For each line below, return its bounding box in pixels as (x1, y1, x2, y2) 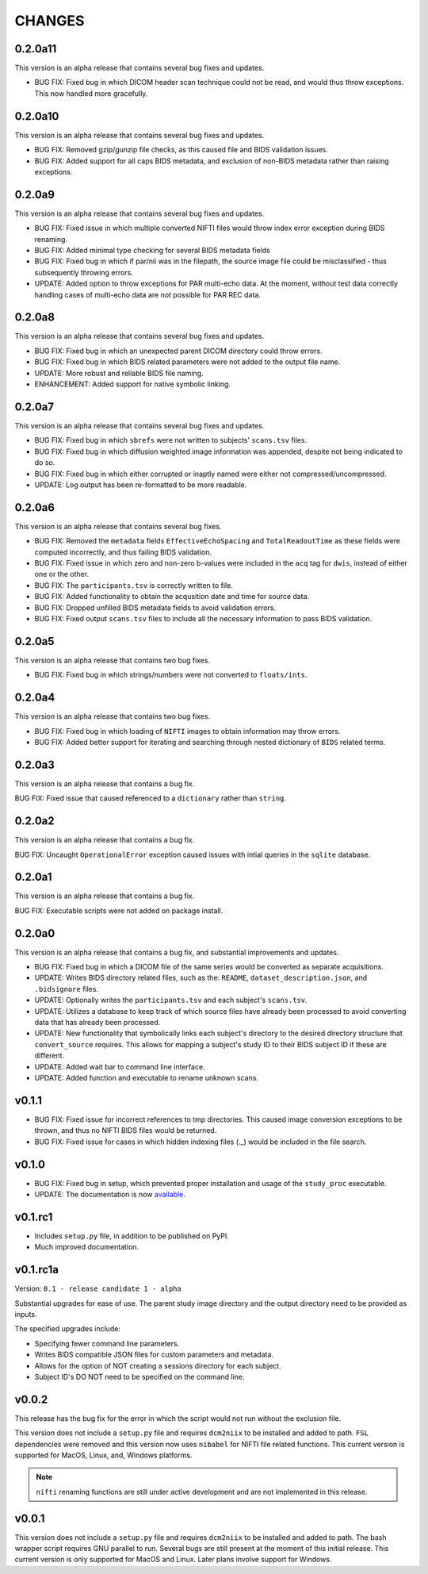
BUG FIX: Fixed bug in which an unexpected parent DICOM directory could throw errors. (34, 346, 323, 355)
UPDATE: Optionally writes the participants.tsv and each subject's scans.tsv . (34, 996, 308, 1005)
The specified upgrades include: (14, 1324, 120, 1334)
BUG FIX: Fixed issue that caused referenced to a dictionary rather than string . (14, 793, 287, 803)
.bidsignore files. (34, 984, 99, 993)
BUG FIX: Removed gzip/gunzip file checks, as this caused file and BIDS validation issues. (34, 145, 328, 155)
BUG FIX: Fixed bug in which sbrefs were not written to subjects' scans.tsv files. (34, 436, 308, 445)
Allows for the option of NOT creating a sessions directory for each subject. (34, 1361, 281, 1370)
